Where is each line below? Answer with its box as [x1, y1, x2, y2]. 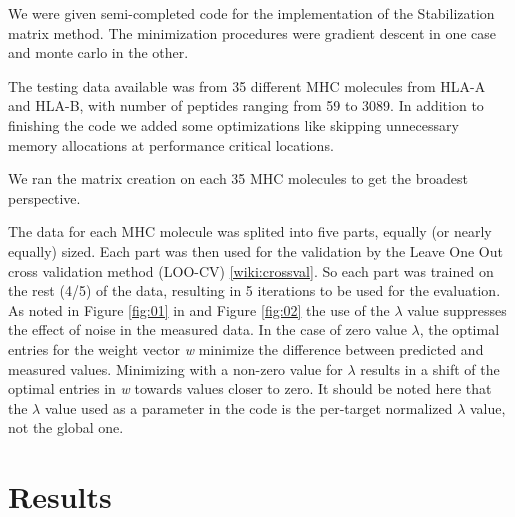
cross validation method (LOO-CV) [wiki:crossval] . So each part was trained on [8, 260, 494, 281]
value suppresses [407, 299, 507, 320]
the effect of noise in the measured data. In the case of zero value [8, 319, 407, 340]
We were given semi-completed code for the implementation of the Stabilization [8, 3, 495, 23]
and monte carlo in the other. [8, 42, 189, 63]
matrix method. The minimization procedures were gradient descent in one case [8, 22, 497, 43]
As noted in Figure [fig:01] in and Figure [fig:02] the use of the [8, 299, 390, 320]
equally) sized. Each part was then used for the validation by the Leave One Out [8, 240, 503, 261]
